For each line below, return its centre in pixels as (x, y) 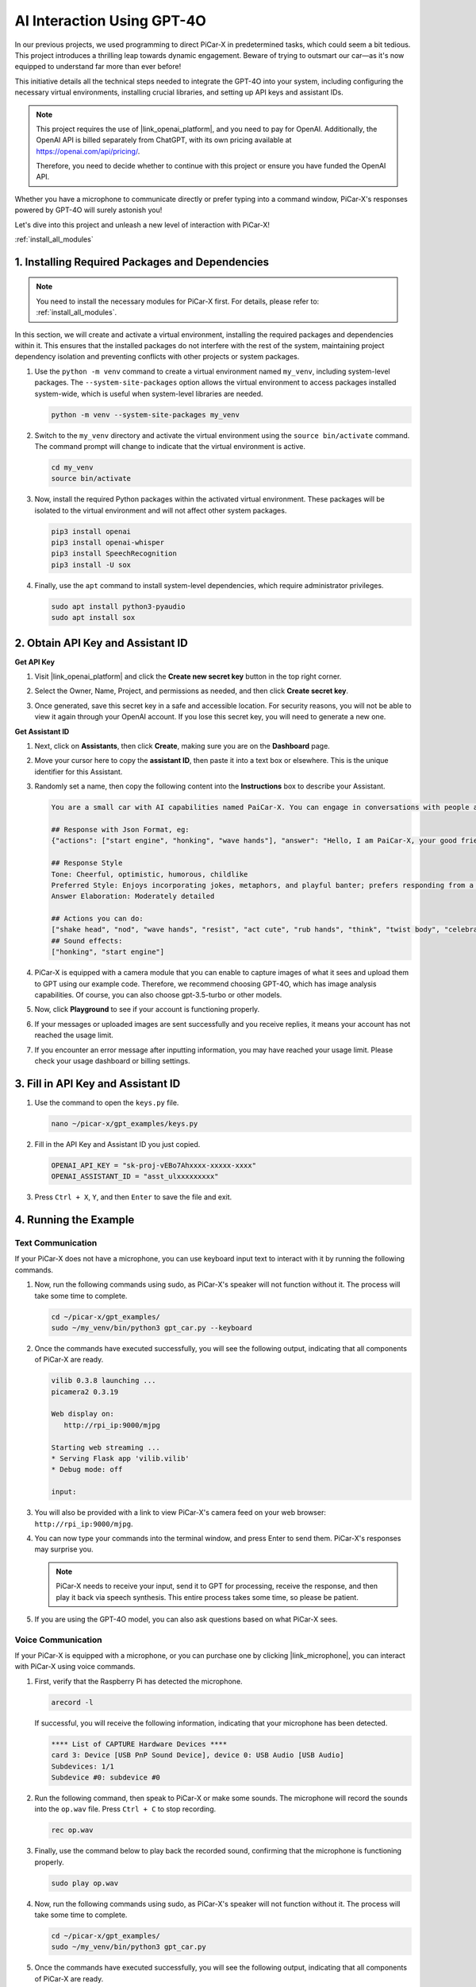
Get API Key (35, 662)
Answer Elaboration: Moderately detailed (133, 897)
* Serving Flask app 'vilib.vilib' (120, 1458)
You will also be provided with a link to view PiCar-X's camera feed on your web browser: (180, 1513)
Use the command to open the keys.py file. (107, 1102)
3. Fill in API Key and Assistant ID (98, 1084)
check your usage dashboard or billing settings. (112, 1060)
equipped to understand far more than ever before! (98, 67)
